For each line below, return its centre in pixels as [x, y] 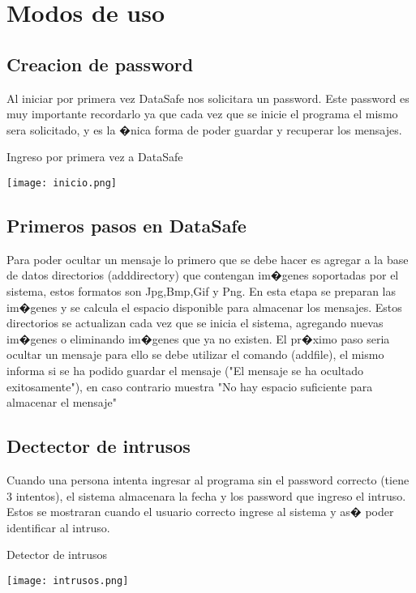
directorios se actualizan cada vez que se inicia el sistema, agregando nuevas [195, 323]
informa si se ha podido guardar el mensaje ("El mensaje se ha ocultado [185, 370]
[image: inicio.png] [62, 183]
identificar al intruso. [58, 527]
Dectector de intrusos [99, 446]
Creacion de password [100, 64]
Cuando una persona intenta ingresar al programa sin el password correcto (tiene [208, 479]
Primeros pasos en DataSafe [127, 225]
